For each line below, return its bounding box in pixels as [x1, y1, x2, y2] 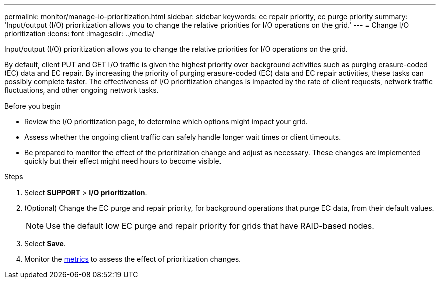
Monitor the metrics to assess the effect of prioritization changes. [24, 255, 241, 263]
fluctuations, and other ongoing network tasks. [4, 86, 159, 95]
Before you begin [4, 102, 61, 110]
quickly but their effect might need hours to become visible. [24, 157, 222, 165]
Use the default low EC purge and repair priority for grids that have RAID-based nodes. [46, 221, 374, 231]
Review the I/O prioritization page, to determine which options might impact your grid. [24, 117, 308, 126]
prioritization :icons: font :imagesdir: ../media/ [4, 29, 155, 38]
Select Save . [24, 239, 66, 248]
